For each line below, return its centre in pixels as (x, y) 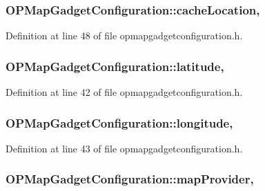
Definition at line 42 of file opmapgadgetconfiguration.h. (124, 92)
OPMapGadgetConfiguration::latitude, (115, 66)
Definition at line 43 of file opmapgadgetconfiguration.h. (124, 148)
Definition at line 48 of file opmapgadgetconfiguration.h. (124, 36)
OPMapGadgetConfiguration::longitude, (119, 122)
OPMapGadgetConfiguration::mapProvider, (130, 179)
